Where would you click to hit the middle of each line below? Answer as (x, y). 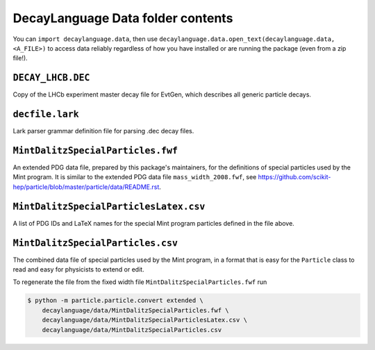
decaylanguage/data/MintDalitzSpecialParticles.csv (132, 330)
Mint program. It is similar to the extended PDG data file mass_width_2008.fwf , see (135, 177)
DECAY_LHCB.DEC (51, 78)
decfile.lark (46, 114)
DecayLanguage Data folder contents (123, 18)
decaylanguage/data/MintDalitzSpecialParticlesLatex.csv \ (145, 320)
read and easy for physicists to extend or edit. (79, 269)
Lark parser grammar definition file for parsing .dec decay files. (103, 131)
